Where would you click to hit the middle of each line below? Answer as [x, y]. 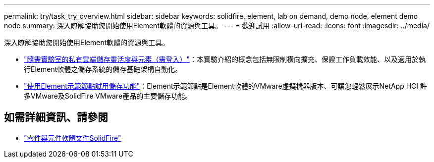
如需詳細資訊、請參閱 [56, 117]
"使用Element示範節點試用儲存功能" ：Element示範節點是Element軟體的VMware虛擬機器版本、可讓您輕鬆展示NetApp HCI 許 [225, 86]
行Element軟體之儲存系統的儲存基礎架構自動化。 [103, 69]
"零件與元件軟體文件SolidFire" [73, 138]
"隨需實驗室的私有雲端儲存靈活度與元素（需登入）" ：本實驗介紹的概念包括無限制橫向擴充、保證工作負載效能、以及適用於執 [225, 59]
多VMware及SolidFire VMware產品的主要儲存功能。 [108, 96]
